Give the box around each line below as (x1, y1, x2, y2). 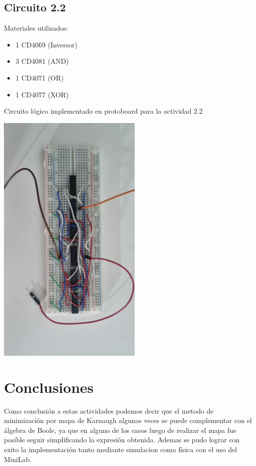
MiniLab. (4, 454, 32, 464)
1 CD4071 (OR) (15, 72, 64, 83)
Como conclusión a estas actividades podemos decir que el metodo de (4, 405, 214, 416)
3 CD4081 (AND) (15, 56, 69, 66)
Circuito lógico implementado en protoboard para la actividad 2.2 (4, 106, 203, 116)
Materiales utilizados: (4, 23, 69, 33)
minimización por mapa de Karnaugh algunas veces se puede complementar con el (4, 415, 252, 425)
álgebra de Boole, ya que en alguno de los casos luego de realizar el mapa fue (4, 424, 237, 435)
